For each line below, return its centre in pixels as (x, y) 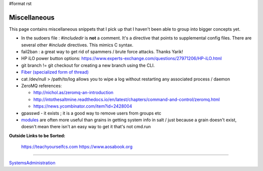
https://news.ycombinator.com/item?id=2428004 (83, 106)
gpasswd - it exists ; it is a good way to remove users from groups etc (91, 113)
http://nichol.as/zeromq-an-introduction (74, 93)
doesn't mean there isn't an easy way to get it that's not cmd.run (86, 127)
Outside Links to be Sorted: (37, 135)
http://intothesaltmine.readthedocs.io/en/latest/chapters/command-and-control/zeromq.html (127, 99)
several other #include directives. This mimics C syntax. (77, 45)
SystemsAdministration (32, 163)
